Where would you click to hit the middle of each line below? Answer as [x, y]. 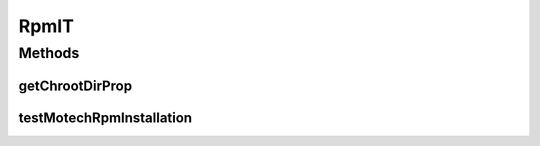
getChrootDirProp [75, 85]
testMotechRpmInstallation [105, 117]
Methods [49, 53]
